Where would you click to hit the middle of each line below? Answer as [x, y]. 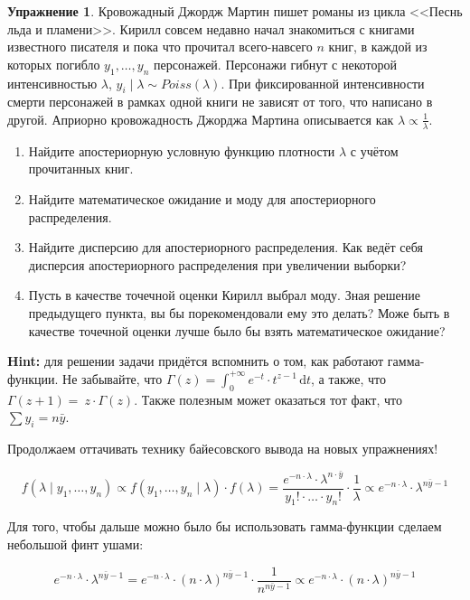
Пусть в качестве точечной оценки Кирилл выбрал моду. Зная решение [224, 295]
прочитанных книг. [81, 169]
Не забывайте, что [113, 378]
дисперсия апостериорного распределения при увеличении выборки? [217, 264]
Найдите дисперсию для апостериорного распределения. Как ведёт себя [226, 247]
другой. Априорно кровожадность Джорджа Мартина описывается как [201, 119]
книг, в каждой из [378, 47]
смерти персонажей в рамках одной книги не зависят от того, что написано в [220, 102]
